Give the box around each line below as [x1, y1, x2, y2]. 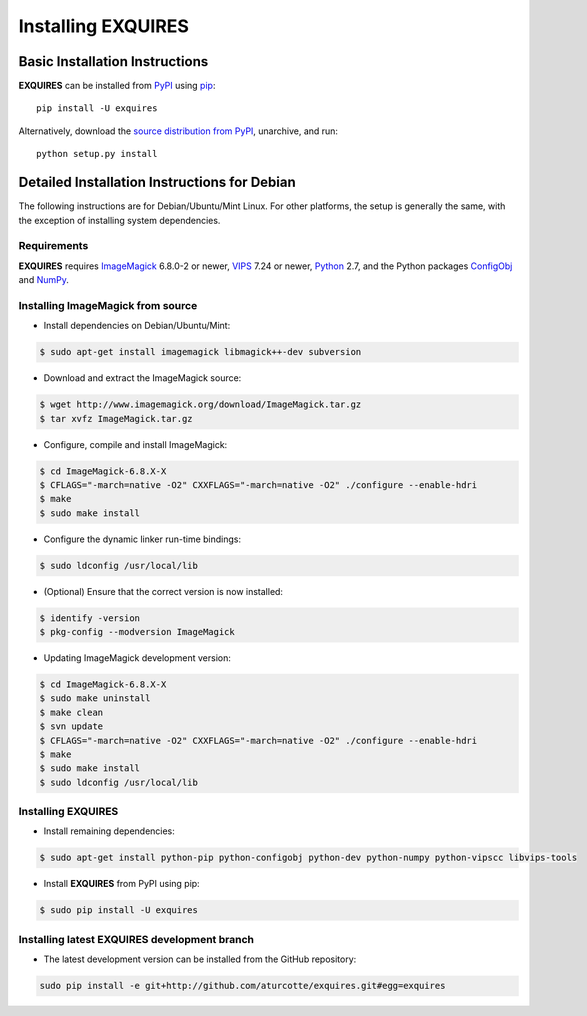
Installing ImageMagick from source [18, 298, 198, 312]
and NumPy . [18, 274, 69, 286]
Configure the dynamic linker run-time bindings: [43, 533, 242, 545]
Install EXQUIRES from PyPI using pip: [43, 878, 200, 890]
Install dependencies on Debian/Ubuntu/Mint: [43, 320, 231, 332]
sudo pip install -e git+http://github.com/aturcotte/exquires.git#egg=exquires [39, 980, 446, 992]
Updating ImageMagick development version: [43, 652, 232, 664]
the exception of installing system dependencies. [18, 214, 221, 226]
